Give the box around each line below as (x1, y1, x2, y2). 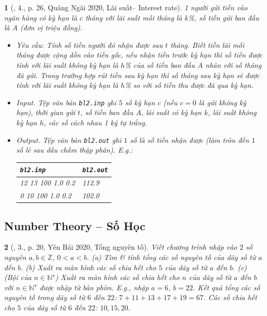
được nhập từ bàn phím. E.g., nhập (40, 282, 149, 292)
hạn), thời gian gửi (16, 107, 75, 118)
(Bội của (4, 272, 32, 283)
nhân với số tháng (205, 59, 262, 70)
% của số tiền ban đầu (125, 59, 195, 70)
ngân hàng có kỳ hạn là (4, 12, 78, 23)
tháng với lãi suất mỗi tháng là (85, 12, 182, 23)
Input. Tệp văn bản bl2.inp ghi (16, 97, 117, 107)
